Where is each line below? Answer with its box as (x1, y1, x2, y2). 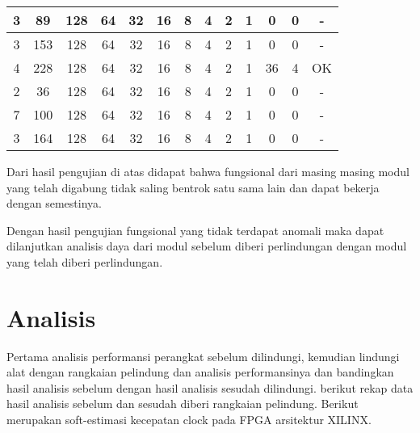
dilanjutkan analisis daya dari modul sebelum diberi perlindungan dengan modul (6, 238, 407, 254)
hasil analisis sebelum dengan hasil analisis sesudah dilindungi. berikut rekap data (6, 379, 414, 396)
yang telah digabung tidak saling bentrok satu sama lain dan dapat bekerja (6, 179, 380, 195)
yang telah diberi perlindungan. (6, 253, 163, 270)
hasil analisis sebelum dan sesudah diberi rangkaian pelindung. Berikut (6, 395, 359, 412)
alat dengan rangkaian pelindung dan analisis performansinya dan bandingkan (6, 364, 394, 380)
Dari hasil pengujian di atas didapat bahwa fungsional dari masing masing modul (6, 163, 409, 179)
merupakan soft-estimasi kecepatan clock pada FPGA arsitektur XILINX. (6, 411, 372, 428)
